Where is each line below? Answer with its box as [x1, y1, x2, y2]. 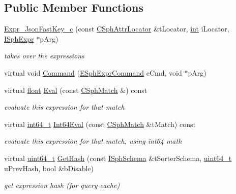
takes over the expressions [4, 50, 84, 61]
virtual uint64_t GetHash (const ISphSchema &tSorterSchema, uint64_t [4, 152, 232, 163]
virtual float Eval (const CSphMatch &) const [4, 84, 147, 95]
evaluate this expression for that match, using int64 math [4, 136, 182, 146]
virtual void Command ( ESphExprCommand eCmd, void [4, 67, 182, 78]
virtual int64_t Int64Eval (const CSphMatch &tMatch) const [4, 118, 196, 129]
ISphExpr [4, 33, 34, 44]
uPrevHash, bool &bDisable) [4, 163, 94, 173]
